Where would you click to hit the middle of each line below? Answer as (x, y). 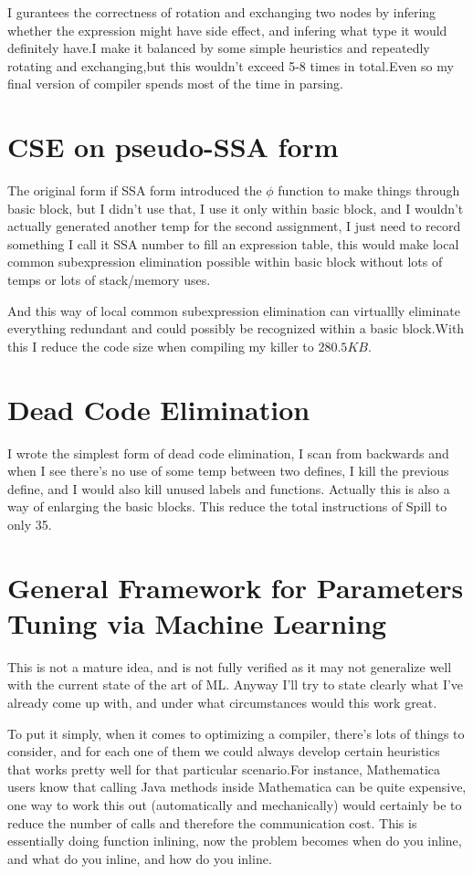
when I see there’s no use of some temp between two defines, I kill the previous (228, 471)
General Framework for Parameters (236, 587)
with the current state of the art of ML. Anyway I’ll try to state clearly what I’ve (236, 684)
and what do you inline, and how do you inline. (140, 858)
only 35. (30, 524)
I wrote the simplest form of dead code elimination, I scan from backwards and (228, 453)
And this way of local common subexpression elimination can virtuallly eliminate (234, 310)
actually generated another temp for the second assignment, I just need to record (234, 226)
